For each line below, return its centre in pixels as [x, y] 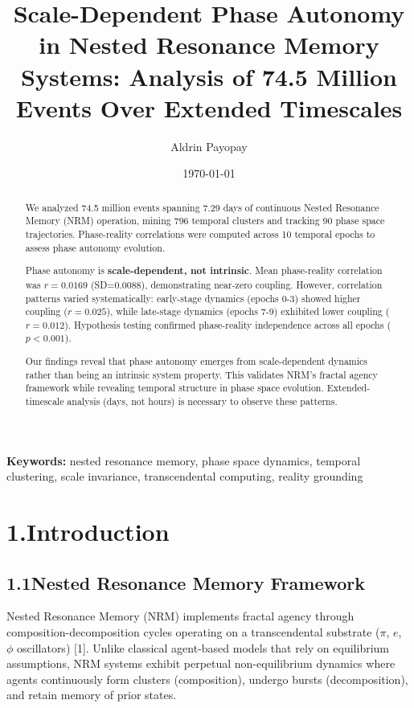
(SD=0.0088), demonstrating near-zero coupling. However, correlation [236, 284]
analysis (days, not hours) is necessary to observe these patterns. [202, 401]
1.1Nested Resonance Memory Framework [186, 582]
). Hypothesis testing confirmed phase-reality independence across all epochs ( [228, 324]
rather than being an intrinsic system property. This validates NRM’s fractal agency [201, 374]
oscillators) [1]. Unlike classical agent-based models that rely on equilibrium [203, 647]
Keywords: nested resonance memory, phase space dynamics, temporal [184, 460]
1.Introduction [88, 532]
